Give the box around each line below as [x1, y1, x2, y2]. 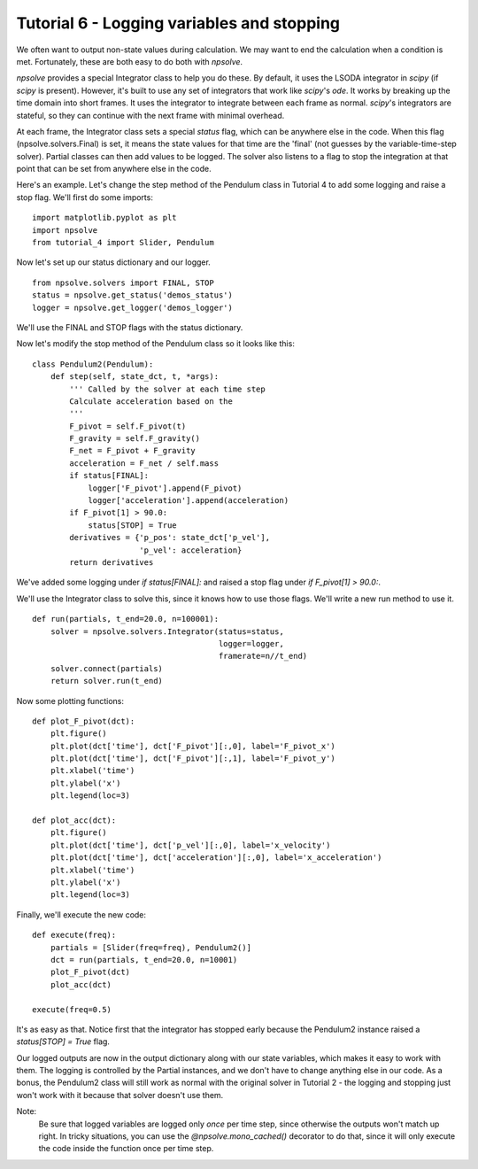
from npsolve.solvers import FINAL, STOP [32, 277, 214, 288]
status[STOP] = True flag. [16, 1036, 111, 1047]
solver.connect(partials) [50, 663, 164, 673]
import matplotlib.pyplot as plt [32, 213, 177, 223]
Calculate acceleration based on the [69, 396, 234, 406]
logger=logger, [218, 639, 285, 648]
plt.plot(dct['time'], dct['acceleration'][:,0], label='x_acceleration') [50, 853, 382, 863]
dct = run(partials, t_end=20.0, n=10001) [50, 955, 238, 964]
